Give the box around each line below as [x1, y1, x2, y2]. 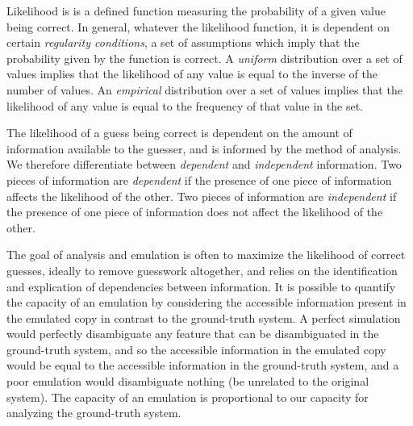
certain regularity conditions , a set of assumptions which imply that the [6, 34, 360, 51]
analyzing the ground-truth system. [6, 404, 181, 421]
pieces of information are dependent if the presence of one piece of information [6, 171, 392, 188]
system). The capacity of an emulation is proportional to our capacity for [6, 388, 369, 405]
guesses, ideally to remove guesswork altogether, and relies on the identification [6, 261, 398, 278]
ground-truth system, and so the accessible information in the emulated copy [6, 340, 386, 357]
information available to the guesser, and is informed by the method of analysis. [6, 140, 402, 157]
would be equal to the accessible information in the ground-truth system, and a [6, 357, 399, 374]
